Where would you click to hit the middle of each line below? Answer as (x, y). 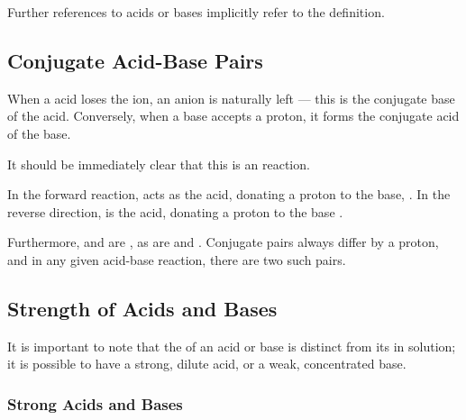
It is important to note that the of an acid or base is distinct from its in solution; (232, 346)
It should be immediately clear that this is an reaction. (159, 164)
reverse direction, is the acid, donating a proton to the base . (175, 211)
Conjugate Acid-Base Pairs (135, 60)
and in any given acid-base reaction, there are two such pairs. (177, 259)
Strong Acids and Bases (95, 403)
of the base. (39, 133)
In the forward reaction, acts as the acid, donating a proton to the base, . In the (229, 194)
